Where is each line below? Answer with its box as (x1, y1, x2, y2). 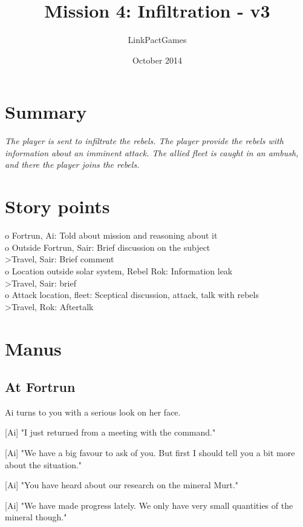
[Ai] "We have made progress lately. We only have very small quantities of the (5, 499, 293, 511)
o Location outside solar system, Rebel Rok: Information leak (5, 264, 233, 277)
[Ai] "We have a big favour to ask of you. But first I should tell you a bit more (5, 446, 295, 459)
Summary (5, 99, 87, 124)
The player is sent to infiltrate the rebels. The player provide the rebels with (5, 134, 284, 147)
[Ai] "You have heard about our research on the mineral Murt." (5, 479, 239, 491)
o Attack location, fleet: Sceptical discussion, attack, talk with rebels (5, 288, 259, 301)
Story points (5, 194, 110, 219)
